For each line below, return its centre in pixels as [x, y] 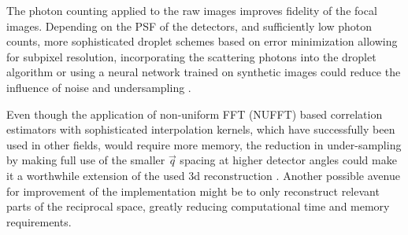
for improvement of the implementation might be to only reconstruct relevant [193, 191]
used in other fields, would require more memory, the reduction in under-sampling [204, 144]
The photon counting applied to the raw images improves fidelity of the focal [192, 10]
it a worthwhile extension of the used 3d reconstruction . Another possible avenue [203, 175]
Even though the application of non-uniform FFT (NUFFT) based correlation [195, 114]
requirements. [39, 221]
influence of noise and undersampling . [99, 87]
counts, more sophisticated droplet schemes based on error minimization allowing [202, 41]
